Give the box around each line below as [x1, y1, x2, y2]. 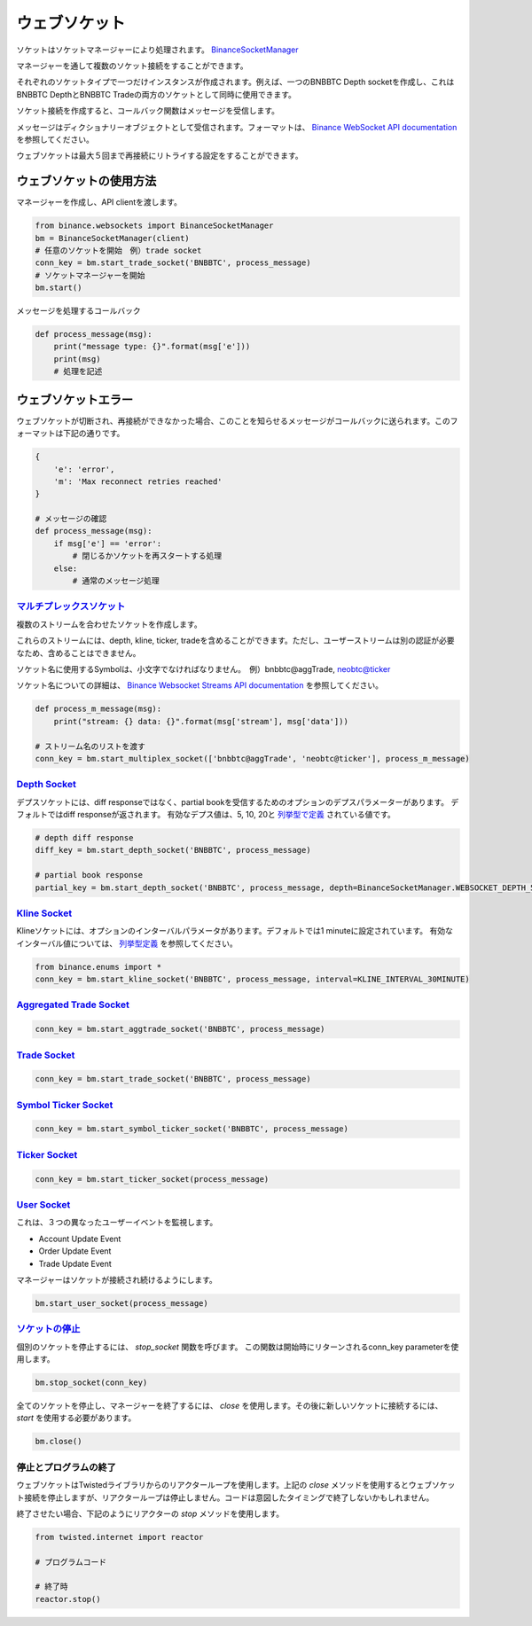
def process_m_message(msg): [35, 704, 162, 714]
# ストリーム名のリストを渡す [35, 741, 146, 751]
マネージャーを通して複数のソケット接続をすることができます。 [16, 60, 248, 71]
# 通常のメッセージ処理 [72, 576, 160, 586]
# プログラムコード [35, 1557, 107, 1567]
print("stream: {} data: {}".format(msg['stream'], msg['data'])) [53, 716, 349, 726]
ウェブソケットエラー [16, 392, 133, 407]
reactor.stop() [35, 1594, 101, 1604]
